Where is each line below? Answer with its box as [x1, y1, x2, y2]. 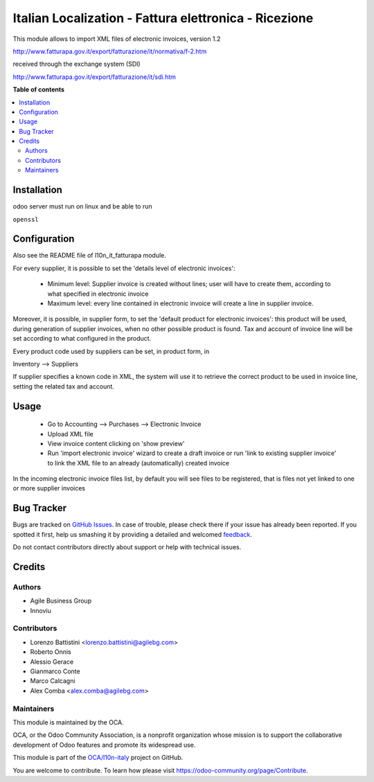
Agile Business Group [30, 596, 92, 605]
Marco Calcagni [30, 677, 75, 685]
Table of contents [12, 85, 65, 94]
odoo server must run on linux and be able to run [12, 202, 152, 211]
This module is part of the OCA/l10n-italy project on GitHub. [12, 754, 184, 762]
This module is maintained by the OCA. [12, 718, 124, 727]
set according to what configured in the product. [12, 335, 152, 343]
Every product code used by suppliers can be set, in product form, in [12, 347, 210, 355]
